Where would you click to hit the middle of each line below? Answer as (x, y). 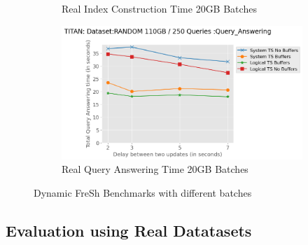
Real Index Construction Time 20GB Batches (159, 8)
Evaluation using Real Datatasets (129, 230)
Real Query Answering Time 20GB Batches (155, 169)
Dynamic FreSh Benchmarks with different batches (143, 192)
